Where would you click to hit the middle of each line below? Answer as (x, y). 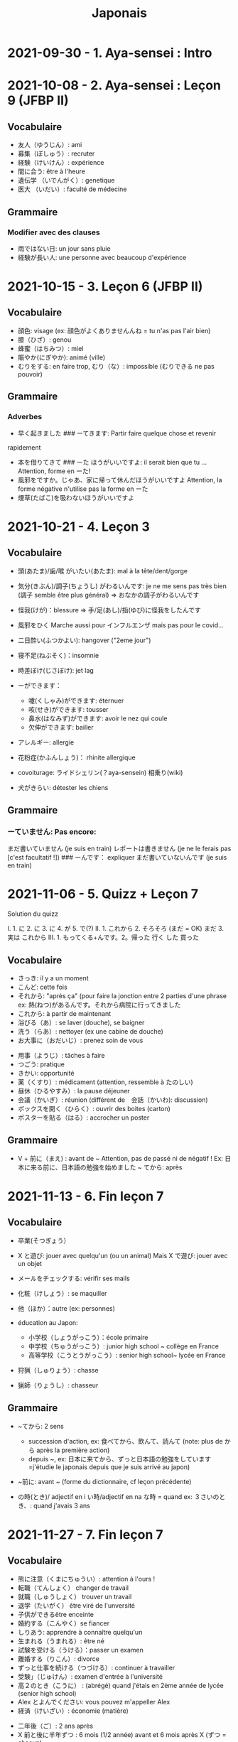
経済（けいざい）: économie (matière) (73, 1711)
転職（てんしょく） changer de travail (73, 1587)
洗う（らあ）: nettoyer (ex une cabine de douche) (90, 1031)
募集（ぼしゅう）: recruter (56, 153)
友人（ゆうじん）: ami (50, 145)
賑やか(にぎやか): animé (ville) (61, 357)
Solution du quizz (33, 914)
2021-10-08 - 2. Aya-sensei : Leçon (114, 86)
